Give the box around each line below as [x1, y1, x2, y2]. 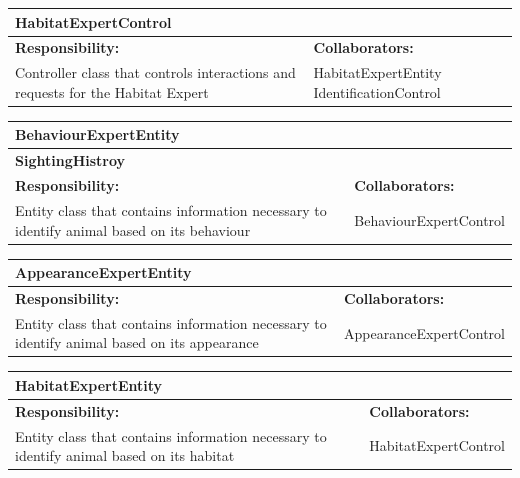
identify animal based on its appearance [15, 332, 259, 353]
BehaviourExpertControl [354, 209, 505, 230]
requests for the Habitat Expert [15, 81, 209, 102]
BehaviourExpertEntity [15, 124, 180, 145]
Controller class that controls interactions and [15, 62, 296, 83]
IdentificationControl [313, 81, 441, 102]
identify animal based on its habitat [15, 445, 235, 466]
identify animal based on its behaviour [15, 219, 251, 240]
